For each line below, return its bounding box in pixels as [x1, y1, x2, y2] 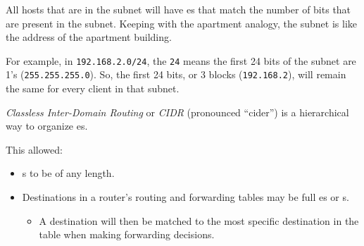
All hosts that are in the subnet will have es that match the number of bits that [6, 2, 351, 16]
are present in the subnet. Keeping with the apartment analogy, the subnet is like [6, 16, 357, 30]
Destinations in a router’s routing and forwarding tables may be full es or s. [22, 190, 349, 204]
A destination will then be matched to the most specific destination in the [39, 213, 359, 228]
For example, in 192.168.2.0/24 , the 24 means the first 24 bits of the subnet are [6, 53, 356, 68]
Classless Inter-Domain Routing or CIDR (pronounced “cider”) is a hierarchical [6, 104, 349, 119]
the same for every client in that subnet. [6, 81, 180, 96]
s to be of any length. [22, 166, 115, 180]
